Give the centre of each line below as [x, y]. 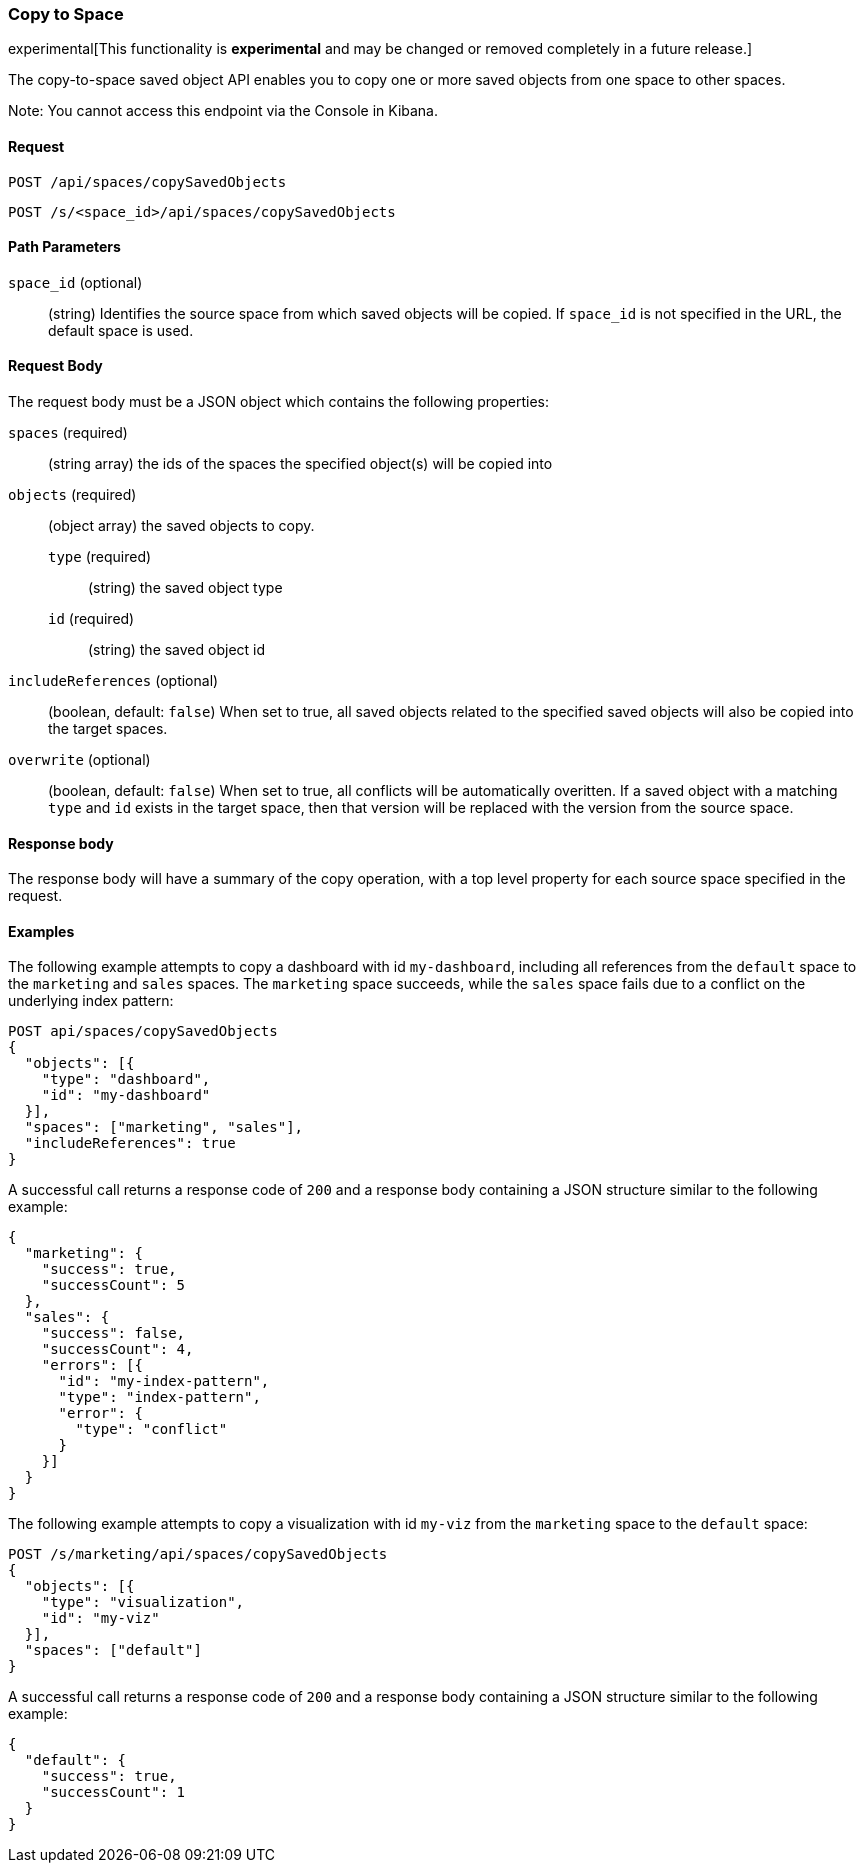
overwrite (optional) [79, 760]
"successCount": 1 [113, 1792]
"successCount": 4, [117, 1349]
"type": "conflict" [151, 1429]
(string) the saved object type [185, 588]
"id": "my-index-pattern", [164, 1381]
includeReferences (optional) [113, 681]
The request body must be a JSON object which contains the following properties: [279, 402]
